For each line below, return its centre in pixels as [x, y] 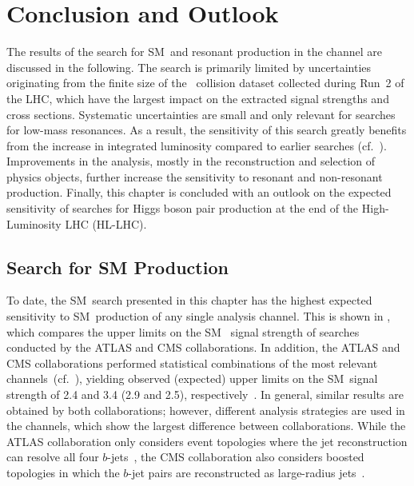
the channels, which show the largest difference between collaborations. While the [206, 426]
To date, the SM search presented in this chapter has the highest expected [189, 300]
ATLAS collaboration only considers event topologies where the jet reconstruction [207, 441]
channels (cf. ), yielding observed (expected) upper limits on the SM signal [192, 378]
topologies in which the [63, 472]
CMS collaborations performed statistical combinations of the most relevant [192, 363]
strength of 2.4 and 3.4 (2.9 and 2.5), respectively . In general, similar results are [205, 394]
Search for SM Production [117, 267]
